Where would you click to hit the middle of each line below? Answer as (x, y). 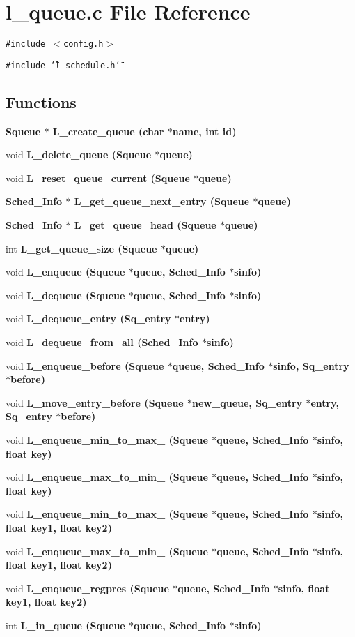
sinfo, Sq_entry (311, 365)
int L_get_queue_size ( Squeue (81, 248)
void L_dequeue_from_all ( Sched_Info (102, 342)
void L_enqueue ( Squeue (65, 272)
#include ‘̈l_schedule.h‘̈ (63, 65)
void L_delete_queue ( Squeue (79, 155)
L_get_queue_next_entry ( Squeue (162, 201)
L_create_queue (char (108, 131)
